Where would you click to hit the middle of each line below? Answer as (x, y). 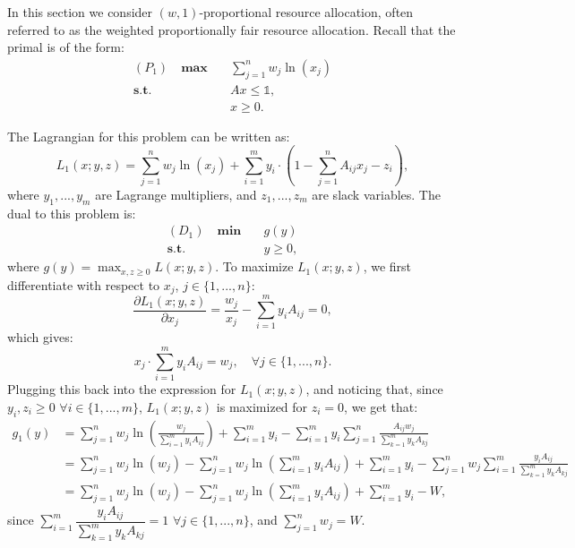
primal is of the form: (66, 47)
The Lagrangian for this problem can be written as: (149, 136)
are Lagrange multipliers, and (176, 194)
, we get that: (381, 406)
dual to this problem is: (72, 213)
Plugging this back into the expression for (122, 389)
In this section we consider (80, 12)
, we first (387, 266)
